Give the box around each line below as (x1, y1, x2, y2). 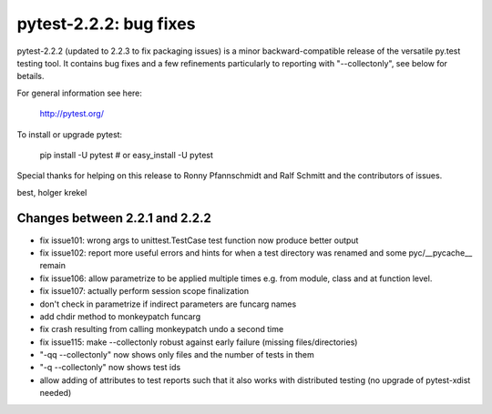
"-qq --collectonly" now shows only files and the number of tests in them (39, 349, 314, 360)
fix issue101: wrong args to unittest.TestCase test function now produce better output (39, 235, 359, 246)
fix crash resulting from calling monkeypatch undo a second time (39, 324, 284, 335)
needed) (39, 388, 72, 399)
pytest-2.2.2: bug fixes (16, 14, 196, 34)
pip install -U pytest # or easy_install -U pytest (39, 149, 214, 160)
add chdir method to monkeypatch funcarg (39, 310, 200, 322)
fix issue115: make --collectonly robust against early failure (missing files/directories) (39, 337, 358, 348)
